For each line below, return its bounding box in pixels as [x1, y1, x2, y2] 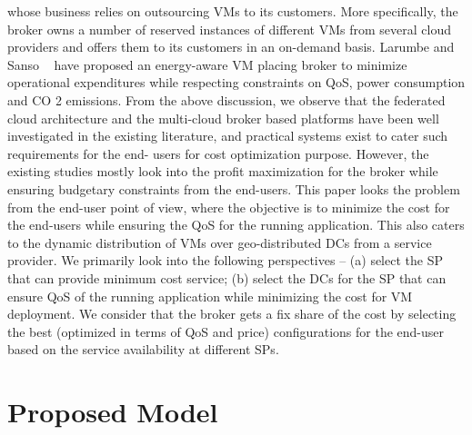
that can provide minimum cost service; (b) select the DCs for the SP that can [7, 268, 447, 287]
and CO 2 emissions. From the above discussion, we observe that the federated [7, 90, 446, 109]
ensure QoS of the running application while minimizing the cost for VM [7, 286, 413, 305]
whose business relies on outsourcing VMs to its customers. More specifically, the [7, 2, 458, 20]
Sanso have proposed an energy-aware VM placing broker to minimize [7, 54, 407, 74]
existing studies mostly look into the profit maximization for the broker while [7, 162, 438, 181]
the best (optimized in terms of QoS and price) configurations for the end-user [7, 321, 445, 341]
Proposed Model [7, 393, 218, 430]
